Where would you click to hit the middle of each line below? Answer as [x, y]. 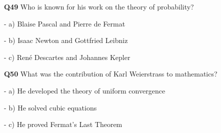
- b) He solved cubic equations [50, 107]
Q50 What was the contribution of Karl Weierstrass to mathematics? [111, 74]
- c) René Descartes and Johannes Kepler [67, 57]
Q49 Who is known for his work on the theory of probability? [99, 6]
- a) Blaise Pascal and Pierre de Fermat [65, 23]
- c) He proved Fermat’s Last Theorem [63, 124]
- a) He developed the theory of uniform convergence [85, 90]
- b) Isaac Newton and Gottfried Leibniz [66, 40]
